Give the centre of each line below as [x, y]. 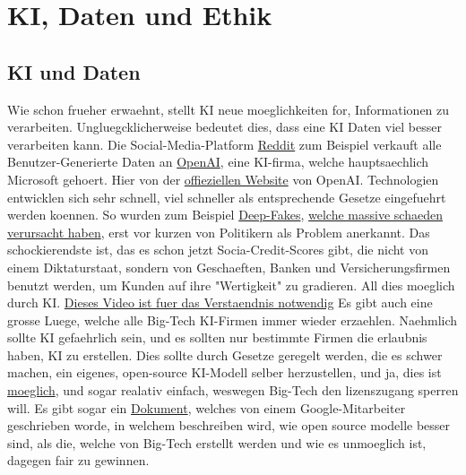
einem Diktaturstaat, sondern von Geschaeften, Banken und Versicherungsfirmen [229, 267]
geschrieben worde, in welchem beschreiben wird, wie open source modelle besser [229, 425]
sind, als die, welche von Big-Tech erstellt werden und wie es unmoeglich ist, [217, 442]
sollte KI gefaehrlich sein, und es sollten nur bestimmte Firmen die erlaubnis [217, 337]
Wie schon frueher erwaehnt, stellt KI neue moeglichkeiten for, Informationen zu [229, 109]
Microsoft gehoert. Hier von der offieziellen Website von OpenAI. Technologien [223, 179]
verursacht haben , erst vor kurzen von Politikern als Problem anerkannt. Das [219, 232]
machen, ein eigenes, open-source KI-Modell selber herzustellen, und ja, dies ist [224, 372]
